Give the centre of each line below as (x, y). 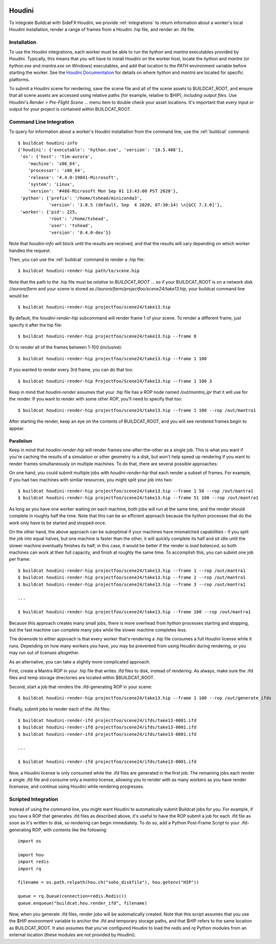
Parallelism (21, 441)
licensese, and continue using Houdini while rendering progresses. (77, 787)
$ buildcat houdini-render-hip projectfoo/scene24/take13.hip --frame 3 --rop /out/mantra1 (132, 584)
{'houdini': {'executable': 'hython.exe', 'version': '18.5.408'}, (101, 150)
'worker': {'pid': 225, (49, 212)
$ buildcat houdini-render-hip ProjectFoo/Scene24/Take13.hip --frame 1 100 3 (115, 381)
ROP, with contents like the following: (70, 830)
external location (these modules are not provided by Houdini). (72, 935)
